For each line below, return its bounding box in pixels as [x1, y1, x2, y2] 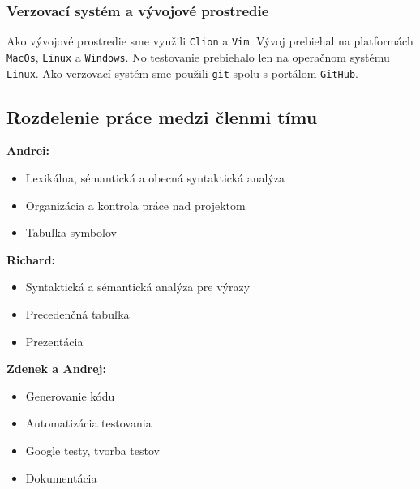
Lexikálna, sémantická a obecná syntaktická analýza [25, 169, 285, 186]
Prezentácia [25, 332, 84, 350]
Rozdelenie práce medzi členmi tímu [6, 104, 318, 129]
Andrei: [6, 142, 50, 159]
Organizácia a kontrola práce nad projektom [25, 196, 246, 213]
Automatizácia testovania [25, 414, 152, 431]
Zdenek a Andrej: [6, 360, 106, 377]
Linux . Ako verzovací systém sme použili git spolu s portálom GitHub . [6, 64, 358, 81]
